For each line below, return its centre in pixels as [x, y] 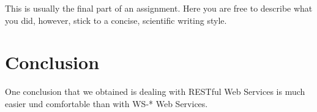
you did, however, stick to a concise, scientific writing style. [116, 20]
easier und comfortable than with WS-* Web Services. [106, 103]
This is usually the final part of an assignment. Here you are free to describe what [159, 8]
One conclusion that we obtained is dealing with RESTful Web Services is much [155, 91]
